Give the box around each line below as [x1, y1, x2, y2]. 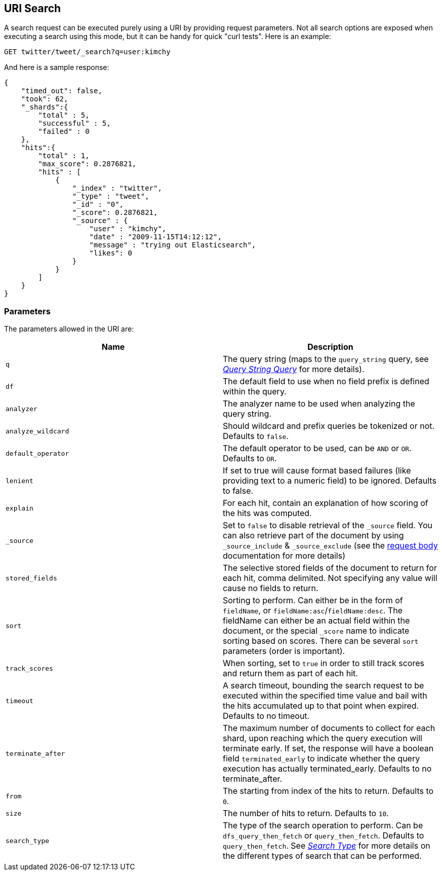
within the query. [223, 386, 287, 397]
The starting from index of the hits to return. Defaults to [223, 786, 434, 796]
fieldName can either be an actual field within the [223, 615, 410, 626]
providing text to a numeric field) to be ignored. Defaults [223, 476, 436, 486]
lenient [6, 477, 33, 485]
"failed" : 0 [38, 127, 90, 136]
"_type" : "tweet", [72, 192, 149, 201]
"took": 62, [21, 95, 68, 103]
